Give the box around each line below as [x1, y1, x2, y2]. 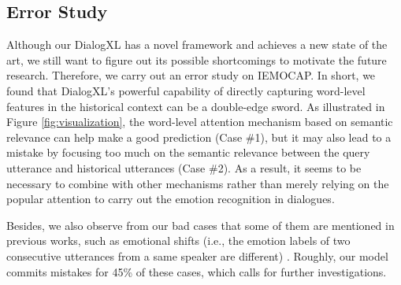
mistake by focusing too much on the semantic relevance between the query [6, 144, 370, 161]
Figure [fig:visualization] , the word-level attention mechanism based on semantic [6, 113, 393, 130]
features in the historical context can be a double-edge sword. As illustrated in [6, 98, 385, 114]
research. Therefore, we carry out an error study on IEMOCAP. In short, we [6, 67, 376, 83]
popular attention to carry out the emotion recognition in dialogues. [6, 191, 335, 207]
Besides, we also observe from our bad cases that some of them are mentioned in [6, 217, 395, 233]
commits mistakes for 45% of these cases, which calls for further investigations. [6, 263, 387, 279]
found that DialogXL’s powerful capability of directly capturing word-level [6, 82, 366, 98]
